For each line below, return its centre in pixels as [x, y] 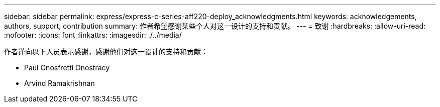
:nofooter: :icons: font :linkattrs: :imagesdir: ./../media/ [93, 35]
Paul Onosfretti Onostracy [67, 68]
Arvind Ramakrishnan [60, 83]
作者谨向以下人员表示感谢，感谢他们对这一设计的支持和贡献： [106, 51]
